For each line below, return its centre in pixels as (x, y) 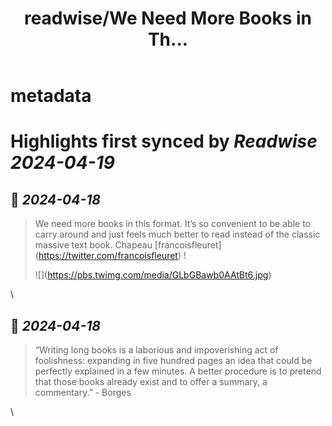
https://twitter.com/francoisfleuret (108, 256)
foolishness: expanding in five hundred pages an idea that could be (173, 360)
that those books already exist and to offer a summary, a (151, 381)
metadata (51, 96)
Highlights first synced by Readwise (164, 141)
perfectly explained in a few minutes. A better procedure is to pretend (178, 371)
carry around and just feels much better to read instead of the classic (177, 234)
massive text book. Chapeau (93, 245)
